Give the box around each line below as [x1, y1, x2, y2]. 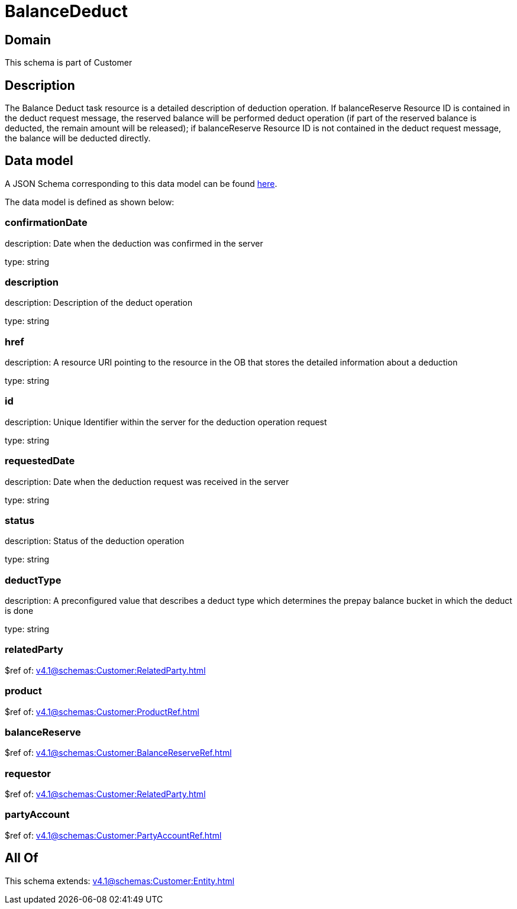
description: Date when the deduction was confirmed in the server [5, 238, 263, 248]
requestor [5, 767, 51, 779]
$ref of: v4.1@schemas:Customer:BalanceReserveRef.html [5, 748, 232, 758]
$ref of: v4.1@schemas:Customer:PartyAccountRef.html [5, 830, 222, 840]
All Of [5, 850, 38, 866]
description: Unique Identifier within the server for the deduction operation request [5, 416, 327, 427]
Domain [5, 32, 51, 47]
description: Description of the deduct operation [5, 297, 193, 308]
